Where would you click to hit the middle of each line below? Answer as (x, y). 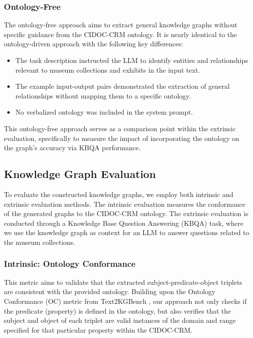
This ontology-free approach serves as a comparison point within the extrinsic (120, 128)
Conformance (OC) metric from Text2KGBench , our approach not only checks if (125, 301)
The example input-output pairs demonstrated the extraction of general (123, 86)
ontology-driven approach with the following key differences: (94, 44)
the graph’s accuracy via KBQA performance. (72, 148)
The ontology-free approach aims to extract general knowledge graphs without (121, 25)
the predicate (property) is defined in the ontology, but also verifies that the (117, 310)
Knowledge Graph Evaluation (80, 174)
